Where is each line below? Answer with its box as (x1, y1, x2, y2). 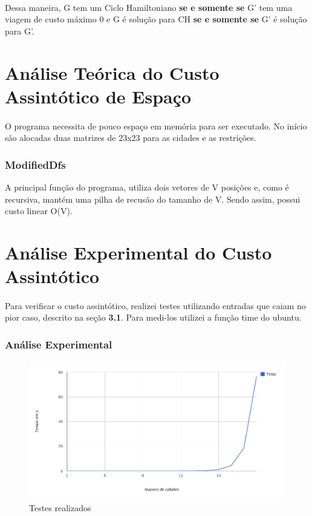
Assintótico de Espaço (5, 83, 192, 108)
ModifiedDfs (5, 157, 66, 172)
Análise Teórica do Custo (5, 60, 219, 85)
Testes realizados (29, 501, 91, 514)
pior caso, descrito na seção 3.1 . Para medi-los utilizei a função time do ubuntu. (5, 311, 302, 324)
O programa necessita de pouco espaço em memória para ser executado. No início (5, 119, 307, 132)
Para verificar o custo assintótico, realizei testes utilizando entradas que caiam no (5, 299, 306, 312)
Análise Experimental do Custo (5, 240, 272, 264)
